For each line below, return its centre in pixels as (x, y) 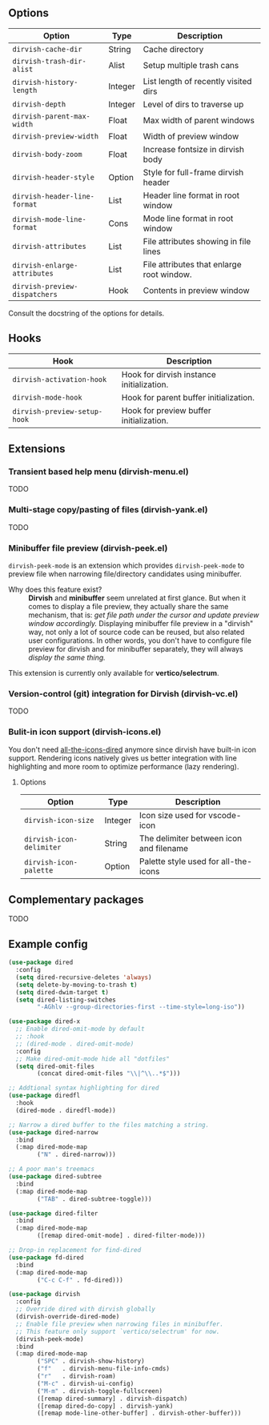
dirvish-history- (45, 82)
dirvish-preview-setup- (58, 411)
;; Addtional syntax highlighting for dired (84, 1088)
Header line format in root (191, 195)
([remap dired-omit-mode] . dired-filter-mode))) (121, 1236)
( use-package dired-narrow (53, 1132)
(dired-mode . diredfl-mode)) (66, 1110)
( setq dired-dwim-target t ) (62, 992)
